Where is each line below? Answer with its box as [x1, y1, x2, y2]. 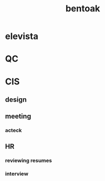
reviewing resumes [5, 157, 52, 164]
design [5, 95, 27, 104]
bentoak [66, 3, 100, 14]
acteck [5, 127, 22, 134]
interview [5, 170, 29, 177]
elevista [5, 31, 38, 42]
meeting [5, 112, 31, 121]
